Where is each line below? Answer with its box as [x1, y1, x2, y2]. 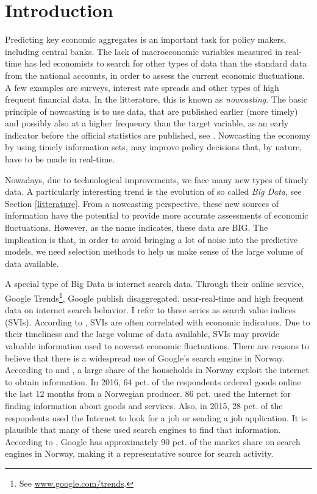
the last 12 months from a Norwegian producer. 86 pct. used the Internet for [5, 387, 291, 400]
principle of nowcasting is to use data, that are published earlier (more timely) [5, 104, 298, 117]
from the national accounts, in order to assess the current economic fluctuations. [5, 68, 305, 81]
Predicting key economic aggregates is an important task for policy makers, [5, 33, 287, 46]
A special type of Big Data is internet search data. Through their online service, [5, 277, 304, 290]
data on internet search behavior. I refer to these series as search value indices [5, 303, 296, 316]
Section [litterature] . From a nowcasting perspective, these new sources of [5, 197, 279, 209]
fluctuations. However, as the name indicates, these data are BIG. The [5, 221, 268, 234]
